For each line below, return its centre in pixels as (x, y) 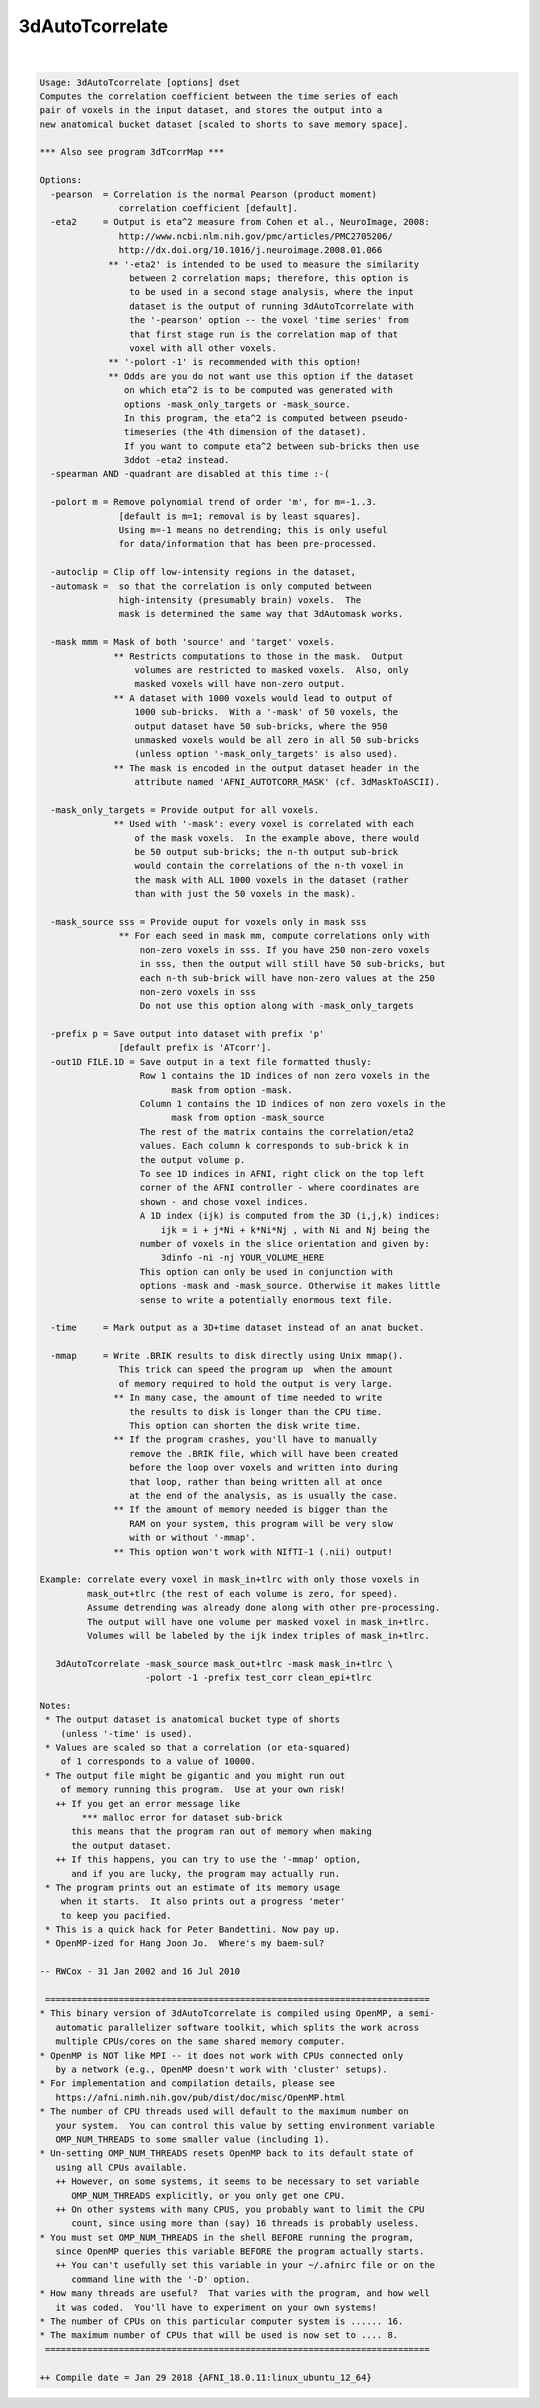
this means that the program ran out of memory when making (221, 1831)
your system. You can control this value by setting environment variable (245, 2125)
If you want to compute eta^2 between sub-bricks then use (271, 446)
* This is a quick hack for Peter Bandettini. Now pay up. (193, 1929)
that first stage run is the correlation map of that (263, 334)
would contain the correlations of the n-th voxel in (269, 866)
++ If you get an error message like (147, 1803)
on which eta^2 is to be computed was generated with (258, 390)
